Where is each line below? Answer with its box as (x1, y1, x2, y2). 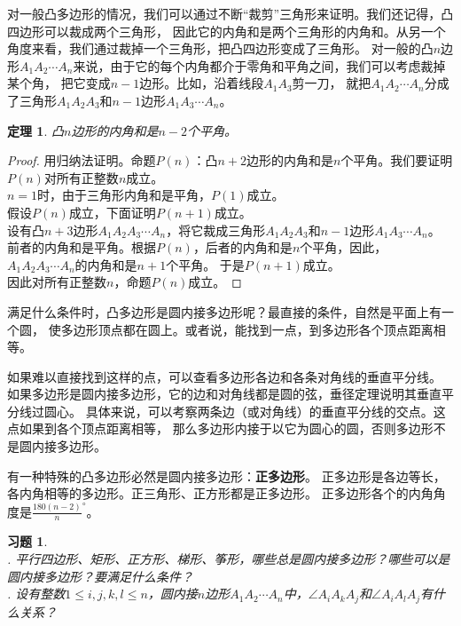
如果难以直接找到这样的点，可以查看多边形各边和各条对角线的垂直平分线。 (7, 367, 441, 385)
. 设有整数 (7, 584, 66, 603)
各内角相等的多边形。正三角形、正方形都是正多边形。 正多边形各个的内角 (7, 484, 434, 503)
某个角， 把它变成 (7, 74, 111, 92)
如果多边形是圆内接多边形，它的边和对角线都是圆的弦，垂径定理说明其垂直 (7, 384, 441, 403)
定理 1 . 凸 (7, 121, 64, 139)
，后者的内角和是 (192, 238, 293, 257)
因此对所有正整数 (7, 273, 106, 291)
